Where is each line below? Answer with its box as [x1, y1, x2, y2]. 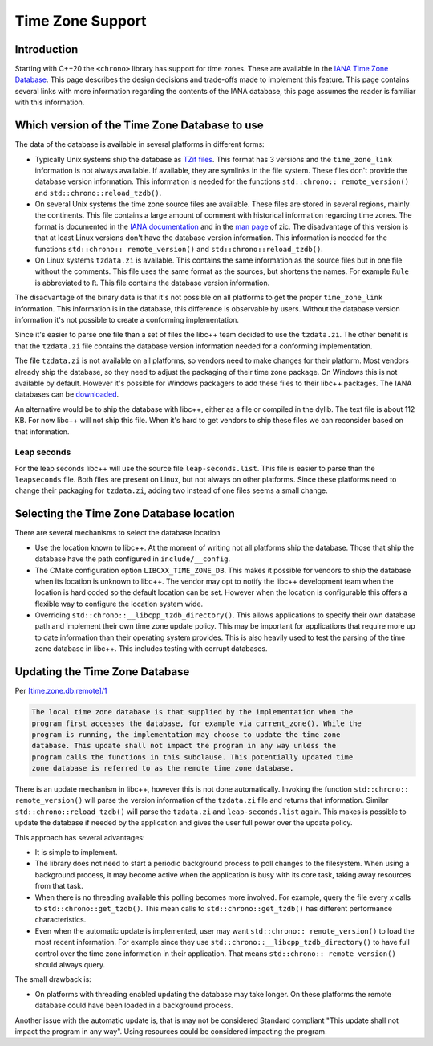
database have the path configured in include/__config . [34, 554, 231, 564]
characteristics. [34, 915, 87, 925]
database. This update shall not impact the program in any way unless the [31, 741, 337, 751]
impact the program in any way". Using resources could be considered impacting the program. [14, 1026, 328, 1036]
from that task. [34, 881, 83, 891]
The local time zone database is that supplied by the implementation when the [31, 707, 354, 717]
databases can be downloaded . [14, 389, 119, 399]
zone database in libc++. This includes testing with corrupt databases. [34, 644, 268, 653]
